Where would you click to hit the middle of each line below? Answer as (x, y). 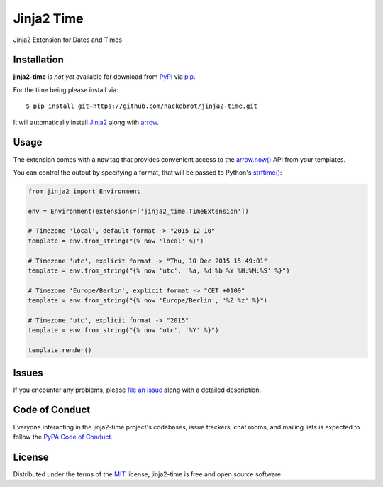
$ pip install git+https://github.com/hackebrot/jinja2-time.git (142, 106)
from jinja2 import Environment (84, 191)
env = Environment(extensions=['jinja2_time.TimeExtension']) (138, 211)
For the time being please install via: (66, 89)
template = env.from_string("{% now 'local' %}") (116, 241)
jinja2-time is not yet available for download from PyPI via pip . (104, 77)
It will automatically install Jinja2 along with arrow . (86, 122)
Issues (28, 373)
